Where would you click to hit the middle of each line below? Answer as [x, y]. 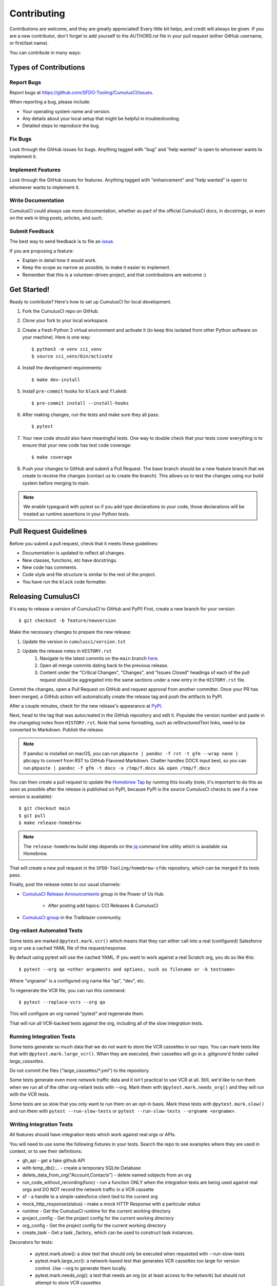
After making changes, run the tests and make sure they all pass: [91, 415]
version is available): [31, 796]
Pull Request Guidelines [48, 531]
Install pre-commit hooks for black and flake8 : [75, 391]
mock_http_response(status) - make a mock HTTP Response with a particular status [111, 1204]
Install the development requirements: [62, 368]
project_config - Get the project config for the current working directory [98, 1218]
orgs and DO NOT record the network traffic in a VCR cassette [88, 1189]
